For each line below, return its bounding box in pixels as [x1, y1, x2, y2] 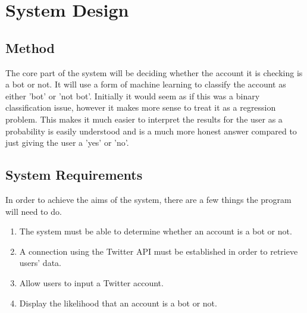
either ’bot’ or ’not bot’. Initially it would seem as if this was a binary [5, 89, 260, 102]
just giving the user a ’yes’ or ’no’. [5, 136, 129, 149]
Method [5, 38, 55, 57]
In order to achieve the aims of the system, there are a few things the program [5, 193, 292, 205]
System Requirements [5, 165, 143, 184]
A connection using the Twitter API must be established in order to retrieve [19, 245, 298, 257]
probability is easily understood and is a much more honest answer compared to [5, 124, 297, 137]
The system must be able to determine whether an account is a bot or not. [19, 225, 292, 237]
